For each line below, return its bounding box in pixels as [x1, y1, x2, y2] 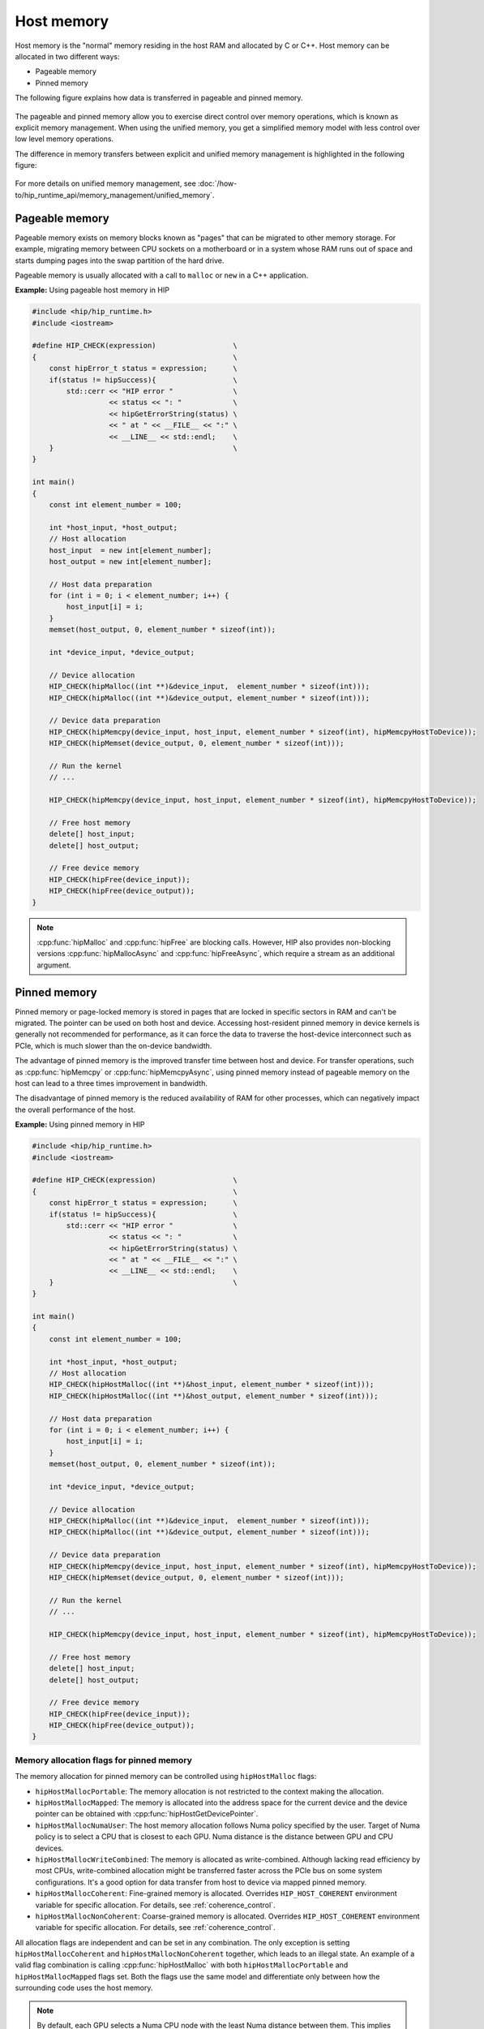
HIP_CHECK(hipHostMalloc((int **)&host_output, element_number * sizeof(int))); [49, 1391, 379, 1400]
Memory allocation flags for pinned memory [15, 1754, 192, 1765]
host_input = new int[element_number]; [49, 545, 212, 555]
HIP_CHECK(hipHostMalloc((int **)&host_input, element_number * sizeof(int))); [49, 1380, 375, 1389]
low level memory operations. [15, 134, 114, 144]
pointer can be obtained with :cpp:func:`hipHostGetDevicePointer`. [35, 1809, 259, 1819]
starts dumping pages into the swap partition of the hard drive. [15, 256, 225, 265]
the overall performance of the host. [15, 1105, 136, 1114]
